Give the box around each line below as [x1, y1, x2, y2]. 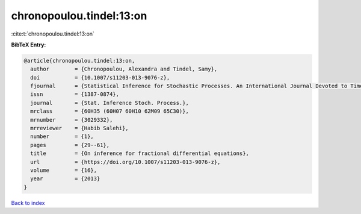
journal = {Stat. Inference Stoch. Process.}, [30, 99, 189, 106]
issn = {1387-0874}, [30, 91, 120, 98]
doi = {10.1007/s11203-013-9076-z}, [30, 74, 170, 81]
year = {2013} [30, 175, 100, 182]
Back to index [11, 199, 45, 206]
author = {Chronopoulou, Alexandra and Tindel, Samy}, [30, 66, 218, 72]
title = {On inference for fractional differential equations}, [30, 150, 250, 157]
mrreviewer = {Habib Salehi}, [30, 125, 129, 132]
